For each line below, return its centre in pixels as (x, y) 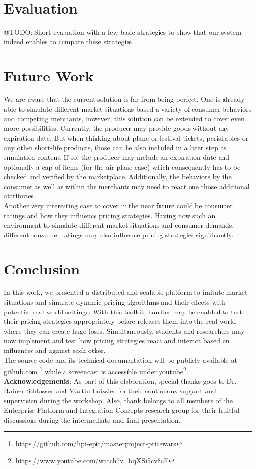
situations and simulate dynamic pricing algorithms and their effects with (115, 302)
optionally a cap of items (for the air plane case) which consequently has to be (122, 167)
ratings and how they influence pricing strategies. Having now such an (110, 215)
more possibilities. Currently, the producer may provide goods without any (117, 128)
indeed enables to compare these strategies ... (72, 41)
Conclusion (42, 268)
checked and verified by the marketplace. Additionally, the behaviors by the (118, 176)
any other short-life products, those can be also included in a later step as (115, 147)
